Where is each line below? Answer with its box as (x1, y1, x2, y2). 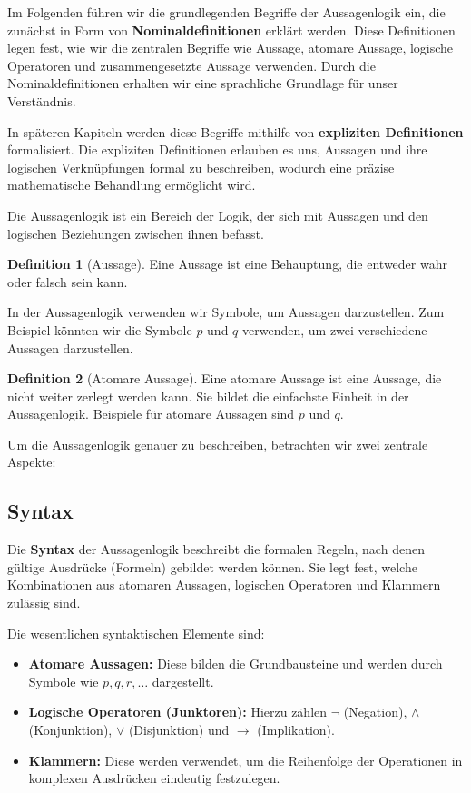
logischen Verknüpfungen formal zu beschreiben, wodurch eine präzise (7, 157, 395, 176)
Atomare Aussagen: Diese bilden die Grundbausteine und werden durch (28, 654, 443, 673)
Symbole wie (28, 671, 99, 690)
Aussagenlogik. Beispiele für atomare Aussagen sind (7, 404, 295, 423)
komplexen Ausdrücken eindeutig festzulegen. (28, 768, 280, 788)
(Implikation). (257, 720, 335, 739)
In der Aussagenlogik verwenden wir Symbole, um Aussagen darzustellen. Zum (7, 302, 445, 322)
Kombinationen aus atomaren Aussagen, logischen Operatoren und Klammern (7, 575, 441, 594)
